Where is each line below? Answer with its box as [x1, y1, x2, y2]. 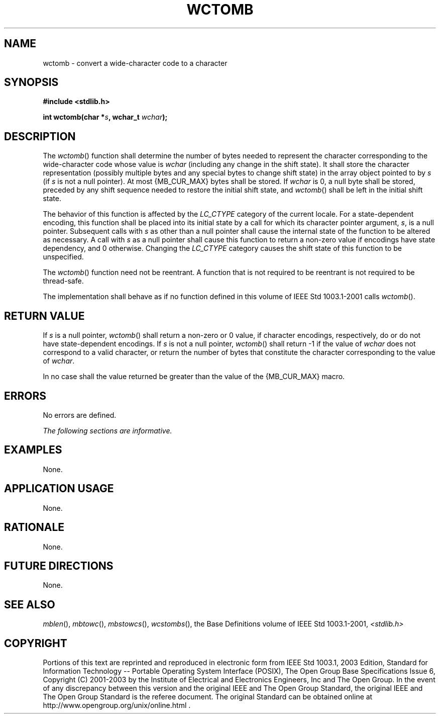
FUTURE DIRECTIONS [4, 559, 114, 572]
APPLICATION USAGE [4, 482, 114, 495]
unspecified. [43, 252, 84, 261]
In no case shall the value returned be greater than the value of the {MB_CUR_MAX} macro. [43, 372, 345, 381]
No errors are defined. [43, 410, 117, 419]
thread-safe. [43, 277, 84, 286]
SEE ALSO [4, 598, 55, 611]
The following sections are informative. [43, 426, 172, 435]
